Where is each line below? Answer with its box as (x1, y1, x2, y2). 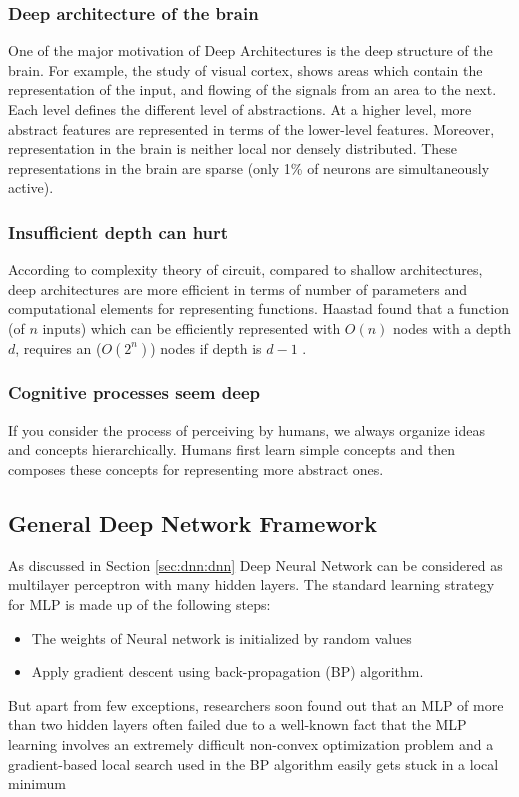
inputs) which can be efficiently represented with (42, 317, 341, 338)
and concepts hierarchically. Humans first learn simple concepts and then (8, 439, 455, 460)
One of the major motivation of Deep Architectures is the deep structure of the (8, 40, 493, 61)
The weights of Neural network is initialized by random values (31, 627, 412, 648)
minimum (8, 773, 66, 794)
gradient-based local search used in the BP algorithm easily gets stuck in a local (8, 753, 499, 774)
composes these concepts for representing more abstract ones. (8, 458, 384, 479)
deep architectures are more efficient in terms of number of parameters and (8, 278, 467, 299)
